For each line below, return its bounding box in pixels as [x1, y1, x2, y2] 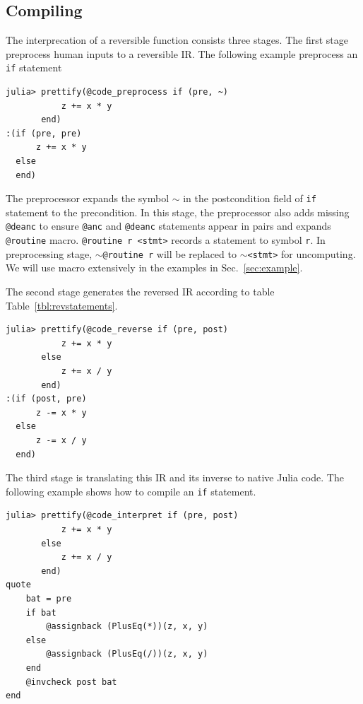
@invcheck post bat [25, 676, 117, 687]
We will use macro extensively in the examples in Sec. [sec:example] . [6, 260, 303, 275]
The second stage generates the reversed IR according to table [6, 284, 275, 299]
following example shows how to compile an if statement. [6, 483, 256, 498]
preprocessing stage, [6, 246, 93, 261]
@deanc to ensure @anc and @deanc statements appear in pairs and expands [6, 218, 331, 233]
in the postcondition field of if [183, 191, 316, 206]
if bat [25, 607, 56, 618]
